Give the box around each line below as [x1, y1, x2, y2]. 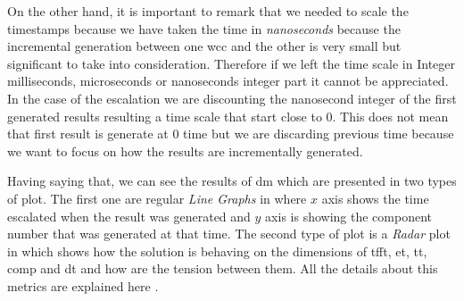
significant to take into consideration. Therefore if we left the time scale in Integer [7, 54, 456, 72]
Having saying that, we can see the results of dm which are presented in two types [7, 171, 457, 190]
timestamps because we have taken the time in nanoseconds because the [7, 19, 401, 38]
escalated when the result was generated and [7, 206, 251, 225]
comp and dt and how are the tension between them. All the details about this [7, 259, 438, 278]
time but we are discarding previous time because [183, 124, 454, 143]
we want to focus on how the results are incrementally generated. [7, 141, 363, 160]
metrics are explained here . [7, 276, 159, 295]
